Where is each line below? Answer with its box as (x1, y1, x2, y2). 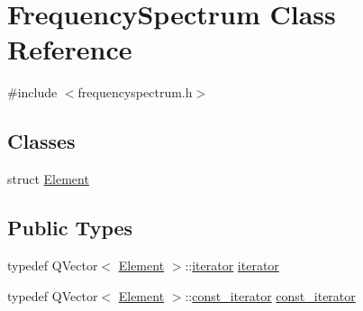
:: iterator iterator (185, 255, 279, 274)
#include (7, 83, 58, 102)
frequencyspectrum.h (77, 83, 193, 102)
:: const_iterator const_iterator (185, 286, 356, 305)
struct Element (7, 169, 89, 188)
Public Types (7, 214, 133, 242)
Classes (7, 127, 76, 155)
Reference (7, 31, 132, 68)
